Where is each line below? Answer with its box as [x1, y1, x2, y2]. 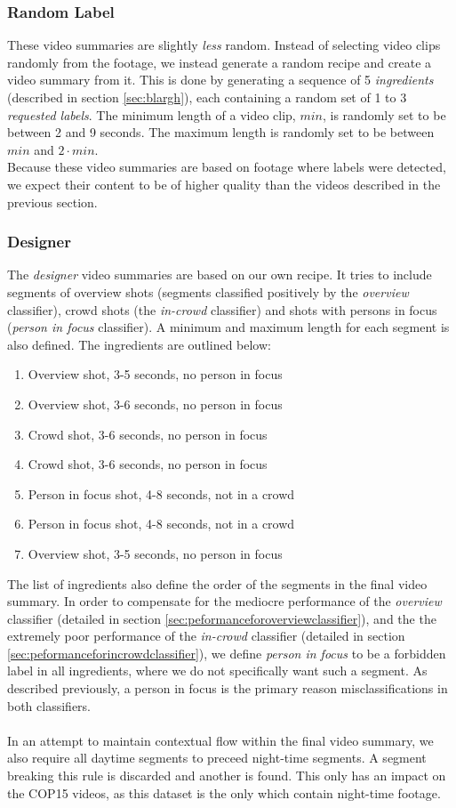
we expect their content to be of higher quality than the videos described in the [7, 174, 441, 193]
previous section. [7, 192, 98, 211]
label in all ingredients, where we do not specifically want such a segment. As [7, 661, 428, 680]
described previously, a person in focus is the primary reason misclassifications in [7, 679, 448, 698]
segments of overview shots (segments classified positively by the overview [7, 282, 409, 301]
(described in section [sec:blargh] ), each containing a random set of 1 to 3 [7, 88, 407, 106]
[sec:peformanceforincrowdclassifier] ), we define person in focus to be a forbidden [7, 643, 446, 662]
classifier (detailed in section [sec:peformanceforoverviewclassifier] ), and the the [7, 609, 436, 627]
